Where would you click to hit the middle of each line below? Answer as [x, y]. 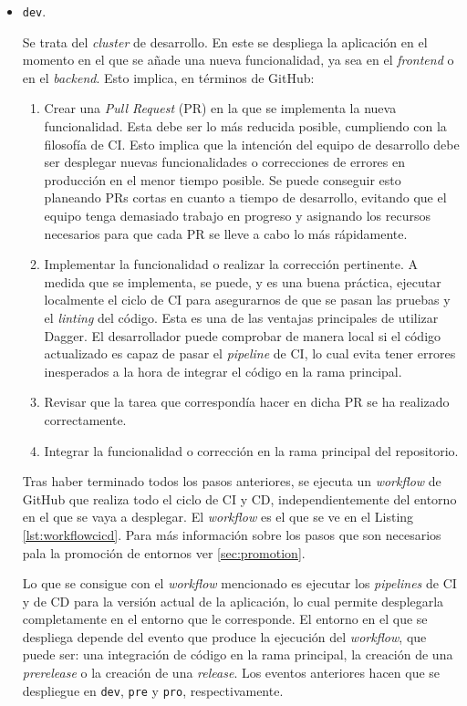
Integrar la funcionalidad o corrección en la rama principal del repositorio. [251, 450]
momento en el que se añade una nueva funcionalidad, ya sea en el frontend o [238, 60]
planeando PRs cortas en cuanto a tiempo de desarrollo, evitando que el [245, 197]
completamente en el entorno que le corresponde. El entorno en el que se [225, 619]
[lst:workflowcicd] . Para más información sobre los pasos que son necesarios [232, 534]
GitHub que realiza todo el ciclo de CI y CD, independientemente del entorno [239, 498]
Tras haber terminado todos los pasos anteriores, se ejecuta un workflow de [232, 481]
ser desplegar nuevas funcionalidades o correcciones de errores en [225, 162]
